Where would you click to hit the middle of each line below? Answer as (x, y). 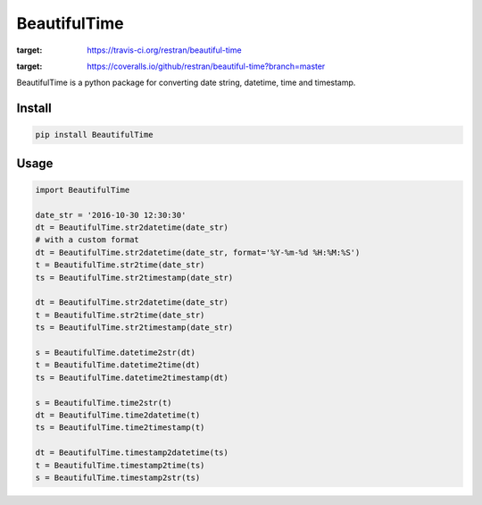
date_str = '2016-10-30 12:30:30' (111, 215)
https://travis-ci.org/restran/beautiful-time (164, 50)
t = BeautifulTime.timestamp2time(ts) (120, 465)
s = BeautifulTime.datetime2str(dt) (116, 353)
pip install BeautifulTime (94, 135)
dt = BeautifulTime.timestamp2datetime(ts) (132, 453)
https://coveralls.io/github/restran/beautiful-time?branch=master (206, 66)
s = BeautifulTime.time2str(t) (104, 403)
